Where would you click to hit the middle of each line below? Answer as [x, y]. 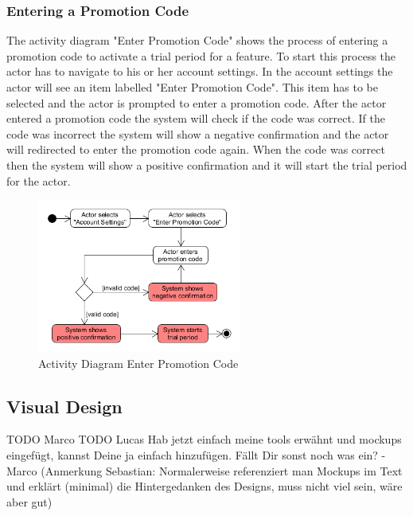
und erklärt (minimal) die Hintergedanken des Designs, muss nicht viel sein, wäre [205, 486]
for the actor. [39, 180]
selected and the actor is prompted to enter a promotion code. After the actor [197, 102]
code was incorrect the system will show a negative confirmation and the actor [198, 133]
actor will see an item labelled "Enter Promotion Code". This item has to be [192, 87]
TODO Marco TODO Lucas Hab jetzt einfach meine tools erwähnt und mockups [204, 439]
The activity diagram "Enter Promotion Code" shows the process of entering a [197, 40]
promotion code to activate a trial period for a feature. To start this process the [201, 55]
